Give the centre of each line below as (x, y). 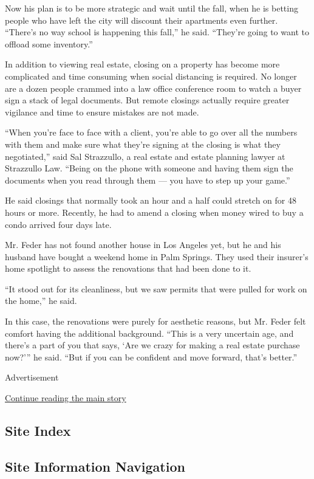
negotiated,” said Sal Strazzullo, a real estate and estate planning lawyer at (145, 156)
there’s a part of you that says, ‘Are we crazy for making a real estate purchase (152, 345)
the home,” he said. (41, 301)
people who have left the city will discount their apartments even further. (142, 20)
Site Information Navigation (95, 466)
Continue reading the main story (66, 398)
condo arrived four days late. (58, 224)
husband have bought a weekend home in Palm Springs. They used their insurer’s (157, 256)
